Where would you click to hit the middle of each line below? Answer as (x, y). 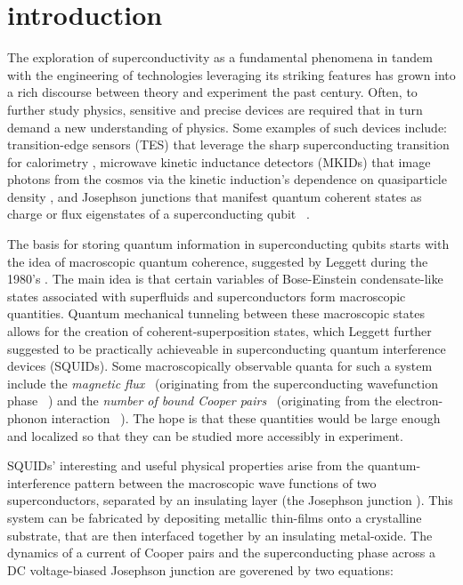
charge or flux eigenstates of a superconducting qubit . (158, 214)
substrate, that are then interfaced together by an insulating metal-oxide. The (220, 535)
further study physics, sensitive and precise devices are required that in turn (215, 109)
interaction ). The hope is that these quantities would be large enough (246, 418)
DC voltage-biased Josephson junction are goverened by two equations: (200, 569)
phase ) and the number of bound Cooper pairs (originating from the (199, 401)
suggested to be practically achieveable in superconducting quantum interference (227, 348)
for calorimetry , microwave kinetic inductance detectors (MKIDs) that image (219, 161)
